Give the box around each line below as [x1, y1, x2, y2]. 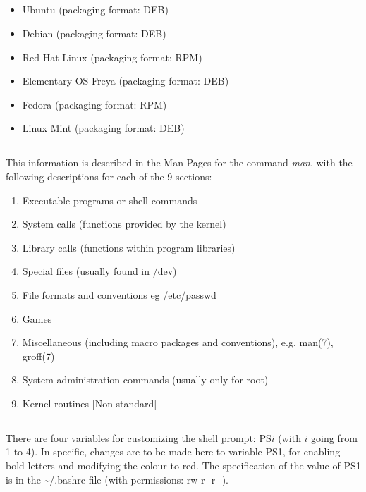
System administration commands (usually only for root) [22, 372, 269, 387]
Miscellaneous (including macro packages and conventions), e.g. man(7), [22, 335, 334, 350]
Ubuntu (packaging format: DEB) [22, 2, 169, 17]
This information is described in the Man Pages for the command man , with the [6, 155, 353, 170]
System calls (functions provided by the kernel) [22, 216, 226, 231]
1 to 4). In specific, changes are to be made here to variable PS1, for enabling [6, 444, 341, 459]
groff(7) [22, 348, 55, 363]
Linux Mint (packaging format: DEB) [22, 121, 185, 135]
